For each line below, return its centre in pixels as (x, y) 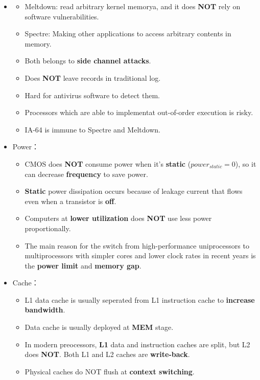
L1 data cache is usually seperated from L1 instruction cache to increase (140, 299)
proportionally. (48, 228)
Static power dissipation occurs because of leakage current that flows (134, 191)
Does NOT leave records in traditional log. (93, 77)
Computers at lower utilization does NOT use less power (118, 218)
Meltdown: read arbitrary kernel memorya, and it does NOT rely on (133, 6)
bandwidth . (45, 310)
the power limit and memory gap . (83, 265)
